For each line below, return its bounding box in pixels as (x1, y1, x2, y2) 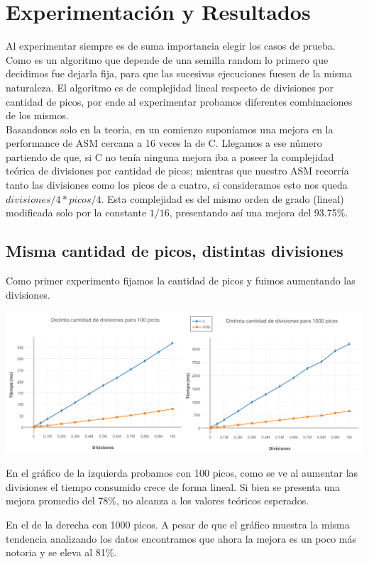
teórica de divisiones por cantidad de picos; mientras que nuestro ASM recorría (6, 163, 349, 178)
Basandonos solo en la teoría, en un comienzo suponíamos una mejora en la (6, 121, 334, 136)
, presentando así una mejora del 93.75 (169, 205, 337, 220)
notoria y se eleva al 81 (6, 545, 106, 560)
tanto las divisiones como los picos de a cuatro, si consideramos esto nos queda (6, 177, 348, 192)
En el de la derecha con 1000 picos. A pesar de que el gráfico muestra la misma (6, 516, 350, 531)
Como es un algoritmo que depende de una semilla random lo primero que (6, 52, 329, 67)
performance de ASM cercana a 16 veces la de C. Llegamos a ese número (6, 136, 322, 150)
